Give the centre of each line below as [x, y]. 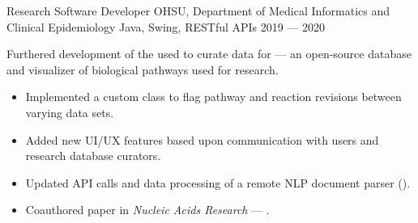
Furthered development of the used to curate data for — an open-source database [209, 54]
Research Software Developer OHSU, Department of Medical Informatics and [198, 11]
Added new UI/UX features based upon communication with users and [202, 139]
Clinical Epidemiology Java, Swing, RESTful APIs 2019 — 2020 [166, 26]
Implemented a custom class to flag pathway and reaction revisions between [213, 97]
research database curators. [93, 156]
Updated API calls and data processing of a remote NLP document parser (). [218, 182]
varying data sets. [70, 112]
